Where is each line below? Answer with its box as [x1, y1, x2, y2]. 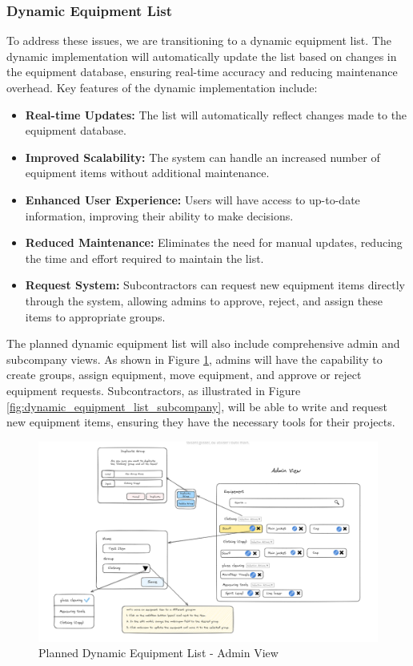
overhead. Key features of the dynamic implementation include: [6, 79, 318, 95]
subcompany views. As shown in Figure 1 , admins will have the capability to [6, 350, 383, 367]
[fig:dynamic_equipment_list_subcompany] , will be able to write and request [6, 398, 387, 414]
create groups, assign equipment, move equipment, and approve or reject [6, 366, 362, 383]
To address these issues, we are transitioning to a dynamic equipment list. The [6, 32, 391, 49]
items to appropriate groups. [25, 308, 166, 325]
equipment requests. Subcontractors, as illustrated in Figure [6, 381, 301, 398]
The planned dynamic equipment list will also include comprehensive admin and [6, 335, 400, 352]
